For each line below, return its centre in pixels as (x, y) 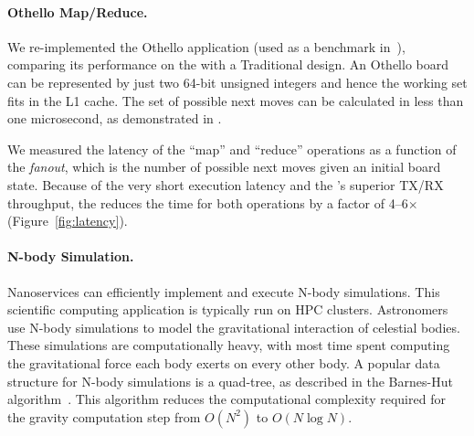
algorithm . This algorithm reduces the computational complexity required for (226, 399)
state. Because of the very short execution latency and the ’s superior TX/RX (226, 184)
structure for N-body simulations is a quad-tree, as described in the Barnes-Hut (230, 381)
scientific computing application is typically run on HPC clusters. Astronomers (228, 309)
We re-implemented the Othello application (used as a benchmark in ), (206, 46)
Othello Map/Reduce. (78, 11)
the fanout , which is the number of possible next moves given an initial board (224, 167)
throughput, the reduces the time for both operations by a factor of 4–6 (208, 202)
